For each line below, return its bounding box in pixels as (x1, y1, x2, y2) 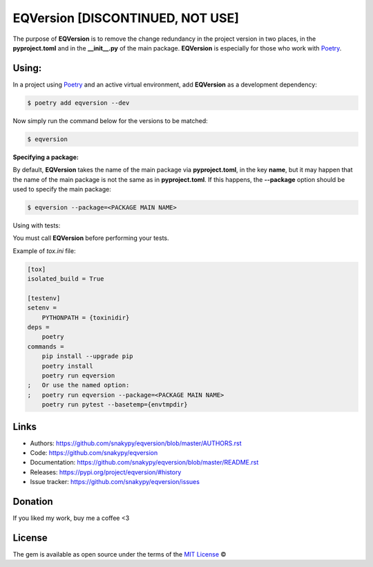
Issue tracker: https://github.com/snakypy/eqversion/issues (30, 478, 200, 486)
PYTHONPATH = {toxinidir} (41, 313, 130, 322)
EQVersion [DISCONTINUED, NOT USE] (12, 10, 240, 26)
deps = (27, 324, 50, 331)
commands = (27, 342, 64, 351)
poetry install (41, 362, 93, 370)
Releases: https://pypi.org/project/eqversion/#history (30, 467, 182, 476)
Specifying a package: (12, 153, 79, 161)
